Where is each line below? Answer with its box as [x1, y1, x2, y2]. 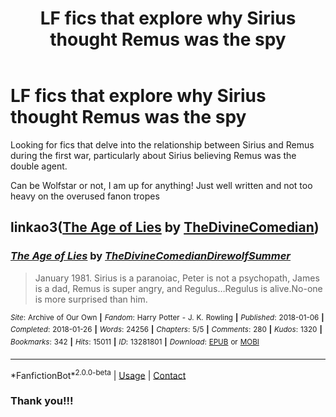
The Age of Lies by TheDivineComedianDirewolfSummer [10, 249, 292, 263]
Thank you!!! [10, 394, 74, 408]
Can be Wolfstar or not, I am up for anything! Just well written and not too [10, 179, 313, 191]
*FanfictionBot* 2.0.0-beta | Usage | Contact [10, 367, 187, 381]
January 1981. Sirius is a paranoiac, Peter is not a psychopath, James [34, 272, 320, 284]
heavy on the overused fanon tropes [10, 190, 160, 202]
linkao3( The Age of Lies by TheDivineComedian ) [10, 219, 320, 236]
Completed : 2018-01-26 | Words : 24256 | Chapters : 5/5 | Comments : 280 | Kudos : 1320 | [10, 325, 323, 335]
